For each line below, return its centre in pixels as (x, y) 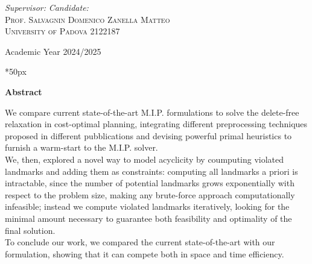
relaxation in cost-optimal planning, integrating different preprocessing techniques (156, 124)
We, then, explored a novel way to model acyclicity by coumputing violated (145, 159)
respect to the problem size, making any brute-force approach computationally (150, 194)
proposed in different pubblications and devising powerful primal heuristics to (148, 135)
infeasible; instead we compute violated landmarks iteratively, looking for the (147, 206)
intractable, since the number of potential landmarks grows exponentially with (150, 183)
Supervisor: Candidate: (47, 7)
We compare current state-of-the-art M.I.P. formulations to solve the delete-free (152, 112)
